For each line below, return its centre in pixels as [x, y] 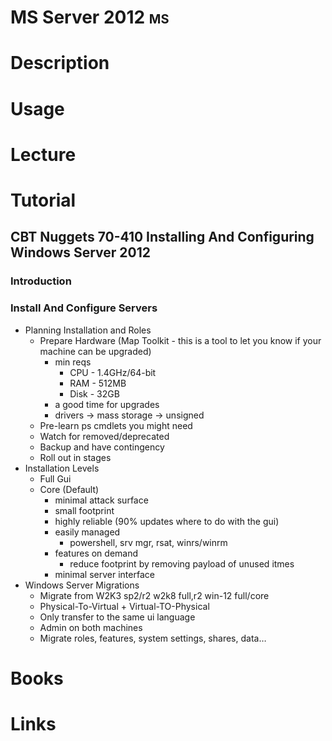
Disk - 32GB [94, 393]
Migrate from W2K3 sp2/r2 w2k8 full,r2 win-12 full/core [154, 595]
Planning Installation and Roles [88, 330]
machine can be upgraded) [95, 351]
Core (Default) [69, 489]
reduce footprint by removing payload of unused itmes [182, 563]
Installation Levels [62, 468]
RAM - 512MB [98, 383]
